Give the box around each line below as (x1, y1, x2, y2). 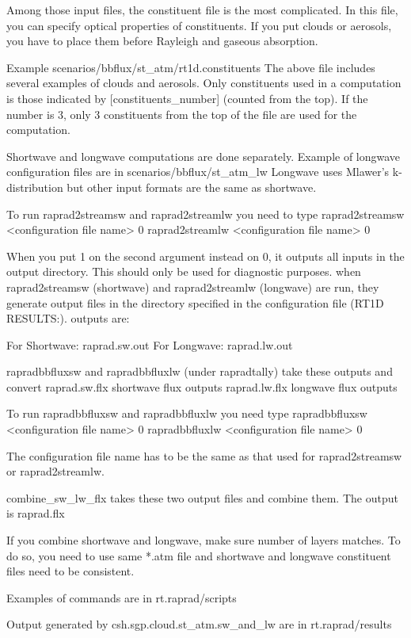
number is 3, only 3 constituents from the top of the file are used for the (6, 105, 357, 122)
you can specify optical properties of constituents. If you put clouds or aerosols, (6, 17, 392, 33)
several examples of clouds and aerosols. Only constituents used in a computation (6, 74, 401, 91)
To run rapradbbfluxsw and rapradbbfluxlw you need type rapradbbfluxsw (6, 405, 367, 422)
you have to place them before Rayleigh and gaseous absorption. (6, 32, 318, 49)
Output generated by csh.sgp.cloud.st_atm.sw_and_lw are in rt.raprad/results (6, 616, 392, 632)
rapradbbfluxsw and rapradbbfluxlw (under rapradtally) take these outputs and (6, 363, 393, 380)
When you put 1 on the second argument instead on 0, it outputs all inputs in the (6, 247, 405, 264)
